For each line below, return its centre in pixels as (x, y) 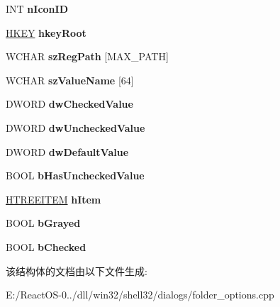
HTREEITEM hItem (54, 199)
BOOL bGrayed (43, 223)
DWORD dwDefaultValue (67, 151)
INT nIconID (37, 9)
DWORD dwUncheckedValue (75, 127)
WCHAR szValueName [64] (70, 80)
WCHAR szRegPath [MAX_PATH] (87, 56)
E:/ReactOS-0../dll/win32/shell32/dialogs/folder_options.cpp (140, 295)
